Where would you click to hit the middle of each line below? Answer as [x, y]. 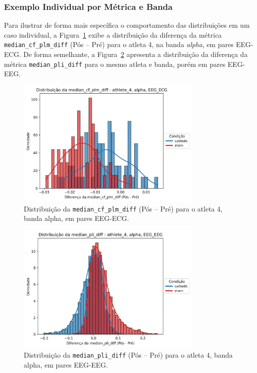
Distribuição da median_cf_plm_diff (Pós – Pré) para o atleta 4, [123, 208]
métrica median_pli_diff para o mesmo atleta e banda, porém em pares [115, 64]
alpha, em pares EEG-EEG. [66, 364]
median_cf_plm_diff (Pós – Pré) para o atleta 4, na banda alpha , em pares [119, 44]
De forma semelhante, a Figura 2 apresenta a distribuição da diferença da [135, 54]
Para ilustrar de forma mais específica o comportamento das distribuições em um [127, 25]
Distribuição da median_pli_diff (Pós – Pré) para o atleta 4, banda [128, 355]
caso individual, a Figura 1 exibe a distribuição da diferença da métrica [113, 34]
